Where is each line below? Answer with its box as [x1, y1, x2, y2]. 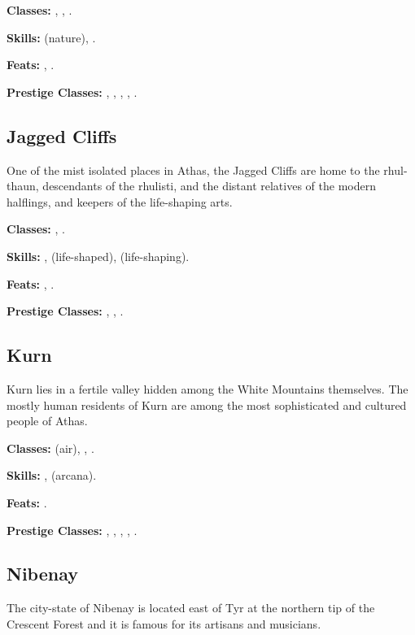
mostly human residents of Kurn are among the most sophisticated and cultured [7, 396, 407, 413]
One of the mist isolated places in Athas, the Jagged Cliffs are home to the [7, 161, 380, 178]
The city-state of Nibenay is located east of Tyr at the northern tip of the [7, 599, 375, 616]
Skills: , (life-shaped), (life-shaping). [7, 247, 190, 264]
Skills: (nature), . [7, 28, 96, 46]
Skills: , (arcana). [7, 467, 97, 484]
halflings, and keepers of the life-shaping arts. [7, 193, 233, 210]
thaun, [7, 177, 39, 194]
